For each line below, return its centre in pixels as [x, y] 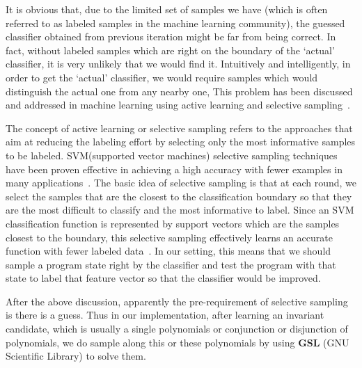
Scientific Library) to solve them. [76, 356]
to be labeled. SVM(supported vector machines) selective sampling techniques [172, 155]
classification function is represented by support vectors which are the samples [173, 223]
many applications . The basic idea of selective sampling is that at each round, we [181, 183]
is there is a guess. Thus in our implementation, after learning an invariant [165, 315]
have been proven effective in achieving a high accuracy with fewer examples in [174, 169]
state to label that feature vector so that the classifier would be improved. [163, 278]
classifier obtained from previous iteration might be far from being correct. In [171, 37]
